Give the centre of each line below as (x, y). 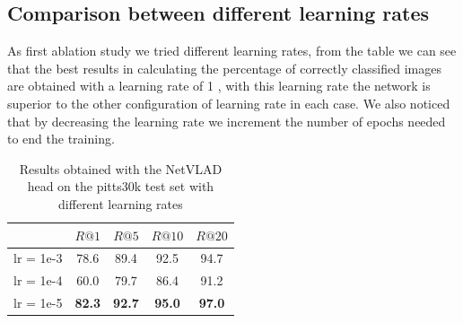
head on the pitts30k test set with (121, 186)
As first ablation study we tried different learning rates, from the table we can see (232, 51)
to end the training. (61, 139)
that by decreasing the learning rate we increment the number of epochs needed (227, 121)
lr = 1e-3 (38, 258)
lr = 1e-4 (38, 280)
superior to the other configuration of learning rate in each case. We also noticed (229, 103)
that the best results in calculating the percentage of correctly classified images (224, 68)
